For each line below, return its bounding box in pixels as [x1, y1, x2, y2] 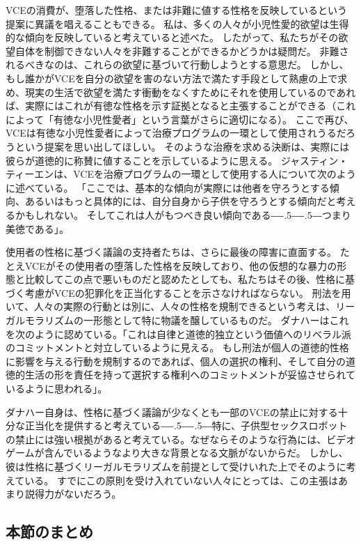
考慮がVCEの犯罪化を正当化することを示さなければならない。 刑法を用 [24, 285, 351, 300]
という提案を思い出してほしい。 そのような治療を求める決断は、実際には [15, 139, 350, 153]
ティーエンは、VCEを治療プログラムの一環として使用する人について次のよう [6, 167, 356, 181]
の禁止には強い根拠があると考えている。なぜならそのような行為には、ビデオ [6, 431, 356, 446]
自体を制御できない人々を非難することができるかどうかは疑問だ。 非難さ [15, 43, 349, 58]
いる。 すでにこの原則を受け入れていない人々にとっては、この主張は [24, 473, 338, 487]
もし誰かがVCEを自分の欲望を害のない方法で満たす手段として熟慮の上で [6, 70, 338, 85]
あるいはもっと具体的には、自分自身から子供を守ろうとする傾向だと [24, 194, 337, 208]
